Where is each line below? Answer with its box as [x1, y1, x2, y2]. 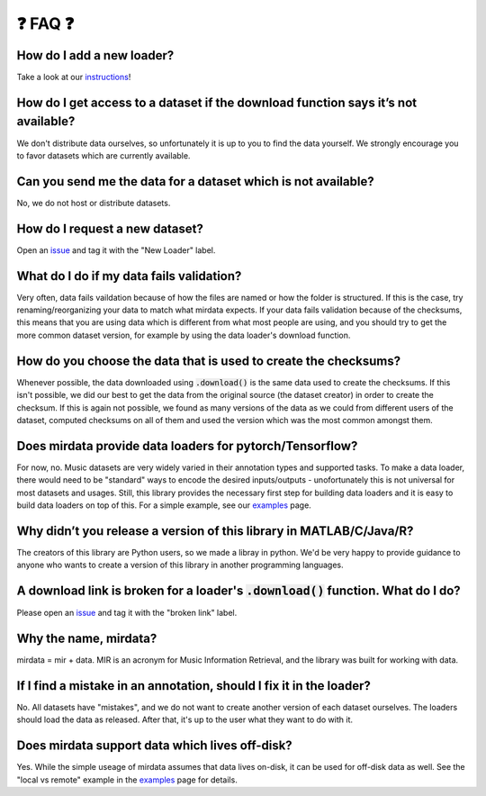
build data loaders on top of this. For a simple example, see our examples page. [16, 500, 312, 511]
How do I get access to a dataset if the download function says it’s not [16, 95, 418, 110]
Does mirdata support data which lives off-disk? [16, 738, 292, 754]
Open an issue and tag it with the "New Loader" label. [16, 244, 216, 256]
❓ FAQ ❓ [16, 14, 75, 33]
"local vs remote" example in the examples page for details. [16, 774, 238, 785]
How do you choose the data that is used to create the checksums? [16, 353, 401, 368]
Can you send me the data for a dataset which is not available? [16, 174, 374, 189]
